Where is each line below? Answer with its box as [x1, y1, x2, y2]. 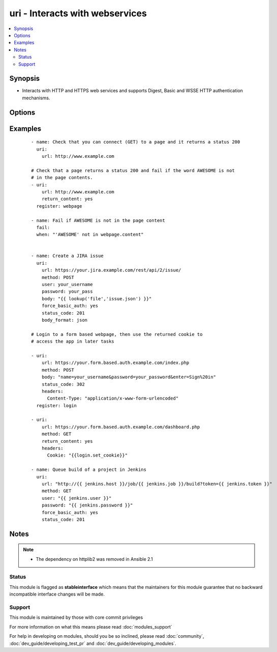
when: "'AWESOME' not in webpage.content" [36, 232, 144, 238]
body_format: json [41, 317, 88, 323]
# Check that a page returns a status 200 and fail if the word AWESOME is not [31, 167, 235, 173]
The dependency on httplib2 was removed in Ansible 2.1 [36, 556, 153, 562]
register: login [36, 403, 77, 408]
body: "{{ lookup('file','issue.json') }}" [41, 296, 152, 301]
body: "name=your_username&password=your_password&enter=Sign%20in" [41, 374, 216, 380]
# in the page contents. [31, 175, 93, 181]
